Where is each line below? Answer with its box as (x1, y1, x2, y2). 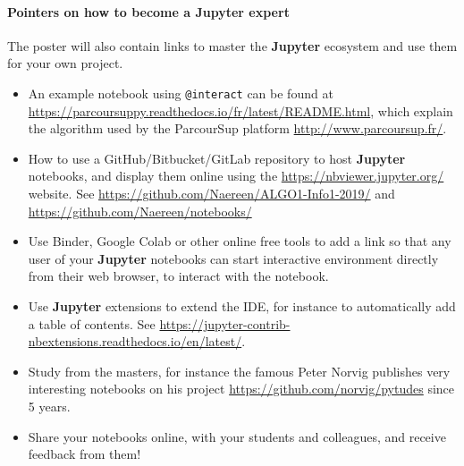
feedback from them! (28, 445, 141, 463)
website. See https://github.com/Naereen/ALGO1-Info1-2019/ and (28, 184, 395, 203)
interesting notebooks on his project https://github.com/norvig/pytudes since (28, 379, 455, 398)
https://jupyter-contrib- (159, 314, 291, 333)
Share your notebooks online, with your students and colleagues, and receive (28, 427, 446, 445)
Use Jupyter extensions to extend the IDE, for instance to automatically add (28, 296, 456, 315)
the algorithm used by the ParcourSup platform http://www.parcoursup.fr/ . (28, 119, 447, 138)
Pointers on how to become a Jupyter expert (7, 2, 290, 21)
